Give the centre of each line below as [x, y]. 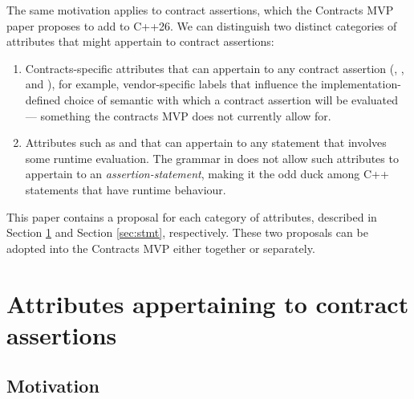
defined [43, 99]
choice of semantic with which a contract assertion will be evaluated [231, 99]
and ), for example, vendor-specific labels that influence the [171, 84]
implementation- [361, 84]
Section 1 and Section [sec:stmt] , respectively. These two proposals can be [187, 232]
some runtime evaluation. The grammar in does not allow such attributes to [212, 158]
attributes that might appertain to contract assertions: [140, 41]
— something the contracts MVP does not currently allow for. [178, 115]
